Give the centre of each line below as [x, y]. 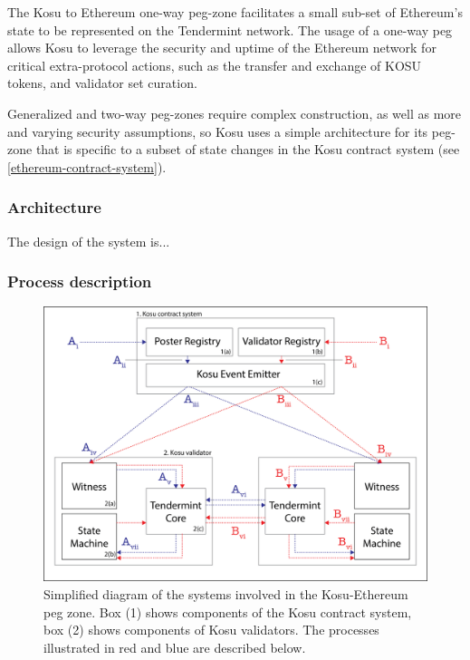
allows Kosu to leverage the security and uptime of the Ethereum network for [222, 48]
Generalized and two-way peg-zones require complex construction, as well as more [235, 113]
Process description [80, 281]
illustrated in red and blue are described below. [175, 647]
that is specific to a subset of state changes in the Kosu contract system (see [248, 149]
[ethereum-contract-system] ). [87, 166]
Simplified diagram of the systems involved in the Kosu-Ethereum [226, 594]
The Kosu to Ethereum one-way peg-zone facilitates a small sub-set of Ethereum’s [235, 12]
